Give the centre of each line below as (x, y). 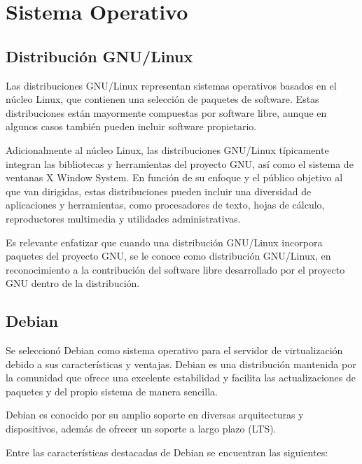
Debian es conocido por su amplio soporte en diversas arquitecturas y (155, 415)
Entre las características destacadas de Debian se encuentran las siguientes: (167, 452)
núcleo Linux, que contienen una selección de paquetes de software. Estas (162, 99)
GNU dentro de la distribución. (73, 283)
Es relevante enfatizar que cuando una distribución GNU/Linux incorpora (164, 242)
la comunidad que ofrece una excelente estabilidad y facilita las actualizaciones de (181, 378)
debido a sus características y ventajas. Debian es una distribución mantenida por (181, 364)
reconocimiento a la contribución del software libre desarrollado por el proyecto (175, 269)
